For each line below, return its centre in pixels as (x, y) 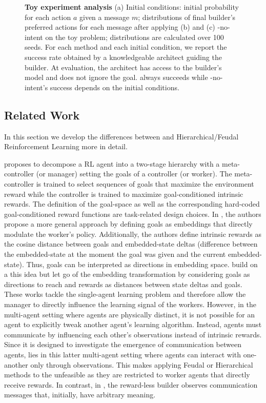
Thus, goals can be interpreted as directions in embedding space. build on (142, 264)
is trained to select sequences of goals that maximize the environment (145, 183)
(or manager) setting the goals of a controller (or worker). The (134, 174)
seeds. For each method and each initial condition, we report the (126, 47)
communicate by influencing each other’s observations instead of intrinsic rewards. (133, 334)
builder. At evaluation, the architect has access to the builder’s (123, 67)
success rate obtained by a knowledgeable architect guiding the (123, 57)
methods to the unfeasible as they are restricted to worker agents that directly (127, 375)
